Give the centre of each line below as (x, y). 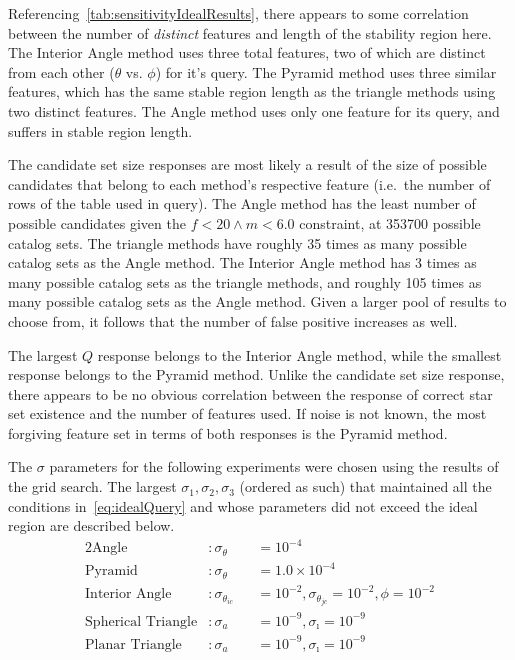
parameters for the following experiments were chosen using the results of (274, 466)
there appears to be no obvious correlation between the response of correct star (250, 393)
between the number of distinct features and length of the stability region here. (250, 32)
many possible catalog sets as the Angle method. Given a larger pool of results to (257, 301)
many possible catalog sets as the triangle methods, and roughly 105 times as (245, 281)
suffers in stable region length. (100, 130)
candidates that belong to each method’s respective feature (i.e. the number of (249, 183)
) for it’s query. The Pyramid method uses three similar (326, 71)
